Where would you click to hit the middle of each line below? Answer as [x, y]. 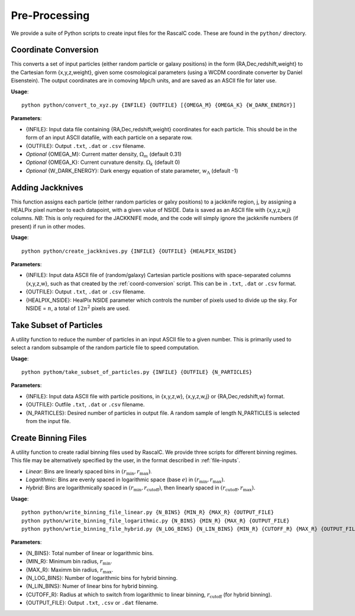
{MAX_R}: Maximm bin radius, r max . [70, 570]
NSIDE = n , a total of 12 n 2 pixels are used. [78, 308]
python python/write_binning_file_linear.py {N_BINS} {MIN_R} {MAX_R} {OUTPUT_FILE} [148, 512]
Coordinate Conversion [55, 50]
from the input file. [48, 421]
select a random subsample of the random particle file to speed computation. [105, 348]
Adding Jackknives [47, 187]
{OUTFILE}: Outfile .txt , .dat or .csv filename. [85, 405]
